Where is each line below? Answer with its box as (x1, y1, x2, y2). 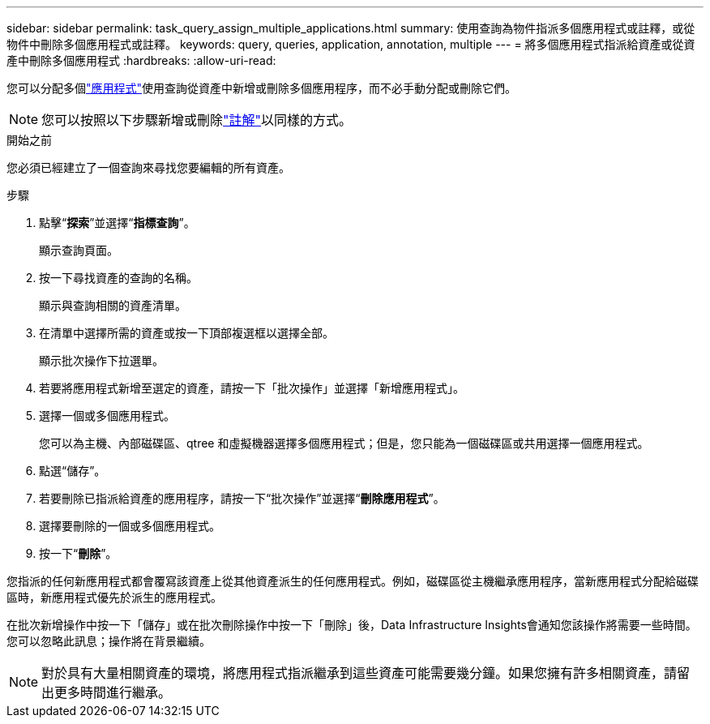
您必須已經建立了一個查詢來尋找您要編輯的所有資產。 (6, 161, 290, 174)
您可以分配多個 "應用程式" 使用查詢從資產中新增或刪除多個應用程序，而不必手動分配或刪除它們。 (6, 81, 517, 95)
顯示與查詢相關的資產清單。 (39, 298, 186, 312)
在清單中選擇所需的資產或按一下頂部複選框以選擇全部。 (39, 326, 334, 340)
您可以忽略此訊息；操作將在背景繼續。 (6, 634, 211, 648)
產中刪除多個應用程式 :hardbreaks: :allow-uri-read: (6, 54, 276, 67)
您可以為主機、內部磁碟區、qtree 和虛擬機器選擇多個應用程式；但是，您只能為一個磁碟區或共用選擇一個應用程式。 (39, 436, 649, 450)
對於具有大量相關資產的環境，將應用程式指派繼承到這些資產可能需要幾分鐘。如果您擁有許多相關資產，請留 (41, 665, 691, 681)
